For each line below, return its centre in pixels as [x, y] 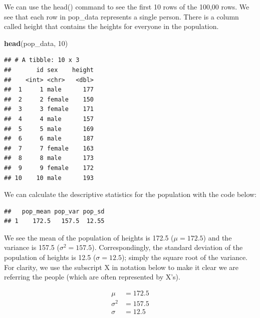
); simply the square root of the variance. [185, 257]
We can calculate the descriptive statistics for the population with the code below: [130, 194]
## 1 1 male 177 [49, 90]
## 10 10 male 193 [49, 178]
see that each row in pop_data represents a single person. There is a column [121, 16]
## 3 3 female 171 [49, 109]
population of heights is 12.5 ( [50, 257]
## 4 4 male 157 [49, 119]
